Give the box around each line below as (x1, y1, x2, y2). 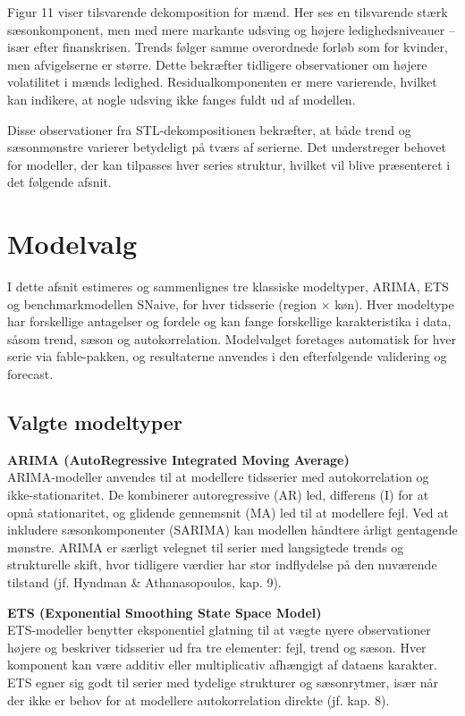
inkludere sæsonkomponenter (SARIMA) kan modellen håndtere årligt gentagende (7, 520, 458, 539)
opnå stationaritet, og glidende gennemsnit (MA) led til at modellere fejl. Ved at (7, 502, 449, 521)
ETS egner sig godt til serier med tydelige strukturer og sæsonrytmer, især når (7, 672, 439, 691)
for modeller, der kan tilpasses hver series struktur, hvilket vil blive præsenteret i (7, 155, 451, 173)
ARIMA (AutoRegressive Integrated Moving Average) (7, 450, 350, 468)
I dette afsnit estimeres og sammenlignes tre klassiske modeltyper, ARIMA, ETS (7, 277, 449, 296)
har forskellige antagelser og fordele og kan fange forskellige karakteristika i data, (7, 312, 452, 331)
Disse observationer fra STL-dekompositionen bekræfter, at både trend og (7, 120, 411, 139)
